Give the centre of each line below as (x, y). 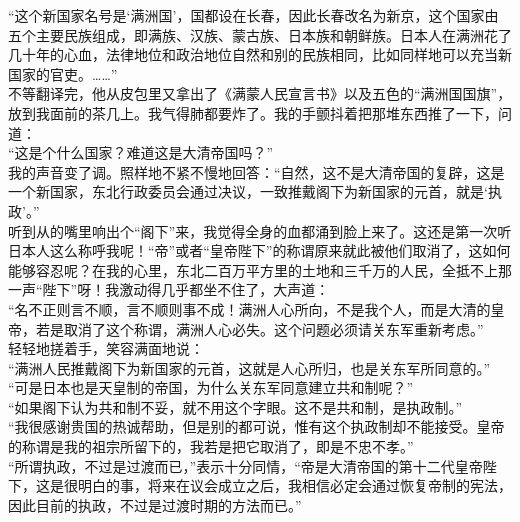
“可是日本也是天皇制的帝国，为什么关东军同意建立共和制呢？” (211, 387)
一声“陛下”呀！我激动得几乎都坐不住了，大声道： (169, 289)
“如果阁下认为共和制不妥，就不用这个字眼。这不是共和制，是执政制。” (235, 406)
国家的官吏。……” (63, 73)
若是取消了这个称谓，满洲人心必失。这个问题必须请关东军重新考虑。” (259, 328)
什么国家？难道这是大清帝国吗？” (165, 152)
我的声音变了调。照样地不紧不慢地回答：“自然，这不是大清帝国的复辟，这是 (256, 171)
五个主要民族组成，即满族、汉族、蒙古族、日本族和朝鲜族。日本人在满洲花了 (260, 34)
